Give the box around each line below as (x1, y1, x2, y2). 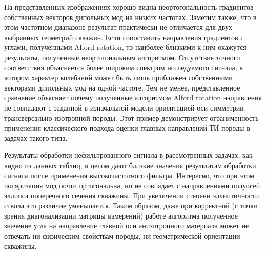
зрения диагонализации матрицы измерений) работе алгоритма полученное (4, 210, 238, 221)
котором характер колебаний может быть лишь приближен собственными (4, 72, 233, 83)
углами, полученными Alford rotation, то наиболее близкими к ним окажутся (4, 42, 247, 52)
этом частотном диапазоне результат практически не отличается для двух (4, 22, 232, 32)
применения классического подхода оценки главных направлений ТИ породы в (4, 122, 250, 133)
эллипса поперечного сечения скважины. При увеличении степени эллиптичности (4, 190, 259, 201)
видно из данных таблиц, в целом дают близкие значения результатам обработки (4, 159, 256, 170)
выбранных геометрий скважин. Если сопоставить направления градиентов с (4, 31, 244, 42)
